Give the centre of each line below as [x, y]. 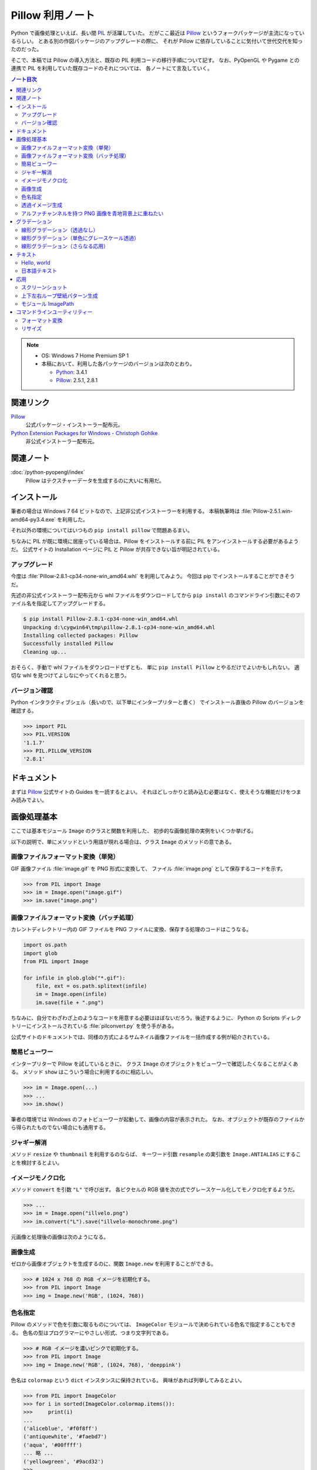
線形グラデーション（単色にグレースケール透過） [80, 238]
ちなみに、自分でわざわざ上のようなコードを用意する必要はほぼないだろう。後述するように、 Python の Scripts [145, 1018]
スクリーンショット [44, 288]
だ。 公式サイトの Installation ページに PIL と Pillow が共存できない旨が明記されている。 [117, 549]
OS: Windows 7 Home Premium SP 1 [85, 355]
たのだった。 [26, 49]
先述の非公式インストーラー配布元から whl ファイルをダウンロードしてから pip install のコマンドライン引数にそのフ [156, 595]
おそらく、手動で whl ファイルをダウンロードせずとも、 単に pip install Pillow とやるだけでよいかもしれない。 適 [155, 667]
